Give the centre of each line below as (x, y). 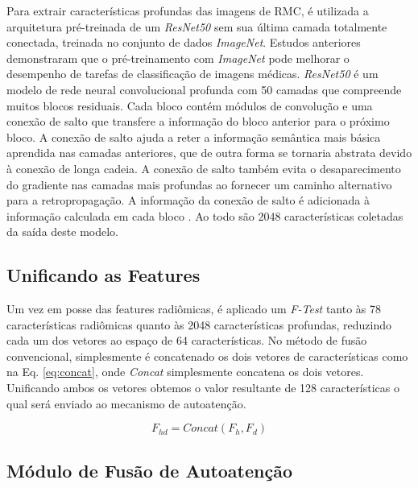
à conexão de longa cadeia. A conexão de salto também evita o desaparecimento (204, 168)
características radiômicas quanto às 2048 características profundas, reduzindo (199, 324)
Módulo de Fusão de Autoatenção (150, 470)
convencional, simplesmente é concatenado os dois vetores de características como (207, 356)
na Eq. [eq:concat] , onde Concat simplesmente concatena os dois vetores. (185, 372)
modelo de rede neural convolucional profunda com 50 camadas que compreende (204, 89)
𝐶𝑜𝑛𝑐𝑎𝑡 (201, 429)
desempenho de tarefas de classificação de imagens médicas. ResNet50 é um (192, 74)
